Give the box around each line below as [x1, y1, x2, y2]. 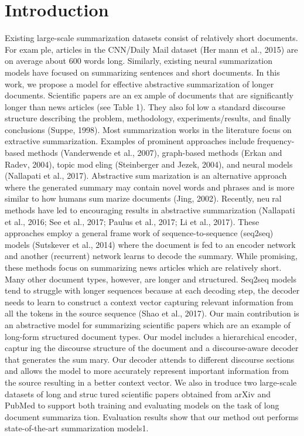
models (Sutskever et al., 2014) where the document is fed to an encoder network [5, 238, 296, 250]
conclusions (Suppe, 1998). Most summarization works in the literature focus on [5, 123, 292, 135]
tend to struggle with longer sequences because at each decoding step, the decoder [5, 284, 300, 297]
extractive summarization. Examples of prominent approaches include [5, 135, 255, 147]
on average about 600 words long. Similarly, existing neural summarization [5, 54, 273, 67]
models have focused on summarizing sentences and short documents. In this [5, 66, 280, 78]
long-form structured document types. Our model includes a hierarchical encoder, [5, 330, 297, 342]
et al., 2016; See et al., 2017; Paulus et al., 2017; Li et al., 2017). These [5, 215, 259, 227]
